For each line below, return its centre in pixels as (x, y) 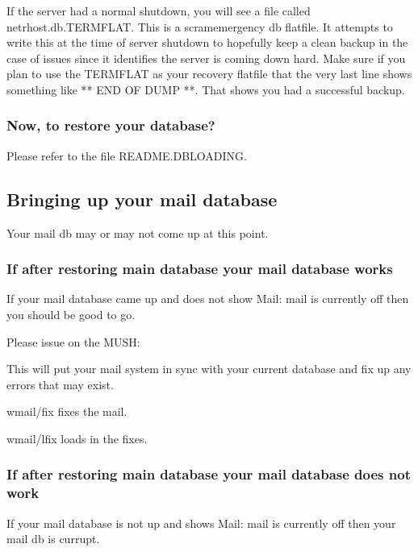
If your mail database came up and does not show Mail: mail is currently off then (208, 299)
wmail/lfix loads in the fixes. (77, 438)
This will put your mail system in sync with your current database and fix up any (209, 369)
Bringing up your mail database (142, 199)
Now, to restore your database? (111, 125)
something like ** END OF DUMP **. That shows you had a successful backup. (206, 89)
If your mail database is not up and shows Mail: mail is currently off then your (201, 523)
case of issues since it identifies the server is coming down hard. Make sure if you (206, 58)
